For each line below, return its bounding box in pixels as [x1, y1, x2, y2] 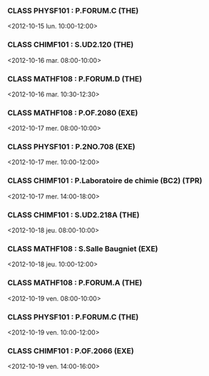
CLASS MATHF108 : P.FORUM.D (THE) [7, 73, 143, 83]
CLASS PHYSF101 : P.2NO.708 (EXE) [7, 142, 136, 152]
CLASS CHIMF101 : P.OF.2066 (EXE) [7, 345, 134, 355]
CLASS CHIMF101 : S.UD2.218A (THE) [7, 210, 140, 220]
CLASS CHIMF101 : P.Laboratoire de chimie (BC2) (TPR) [7, 176, 203, 186]
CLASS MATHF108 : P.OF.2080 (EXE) [7, 108, 138, 118]
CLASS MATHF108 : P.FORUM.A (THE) [7, 278, 143, 288]
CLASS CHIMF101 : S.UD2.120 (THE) [7, 40, 134, 50]
